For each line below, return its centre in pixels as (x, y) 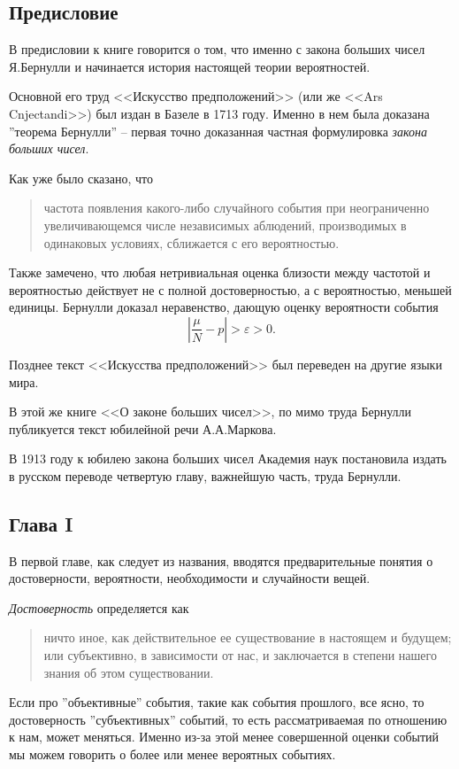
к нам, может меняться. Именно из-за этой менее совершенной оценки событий (224, 737)
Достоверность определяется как (99, 607)
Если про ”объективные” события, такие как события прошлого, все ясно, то (217, 702)
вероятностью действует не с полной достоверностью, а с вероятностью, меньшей (230, 289)
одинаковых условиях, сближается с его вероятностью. (191, 242)
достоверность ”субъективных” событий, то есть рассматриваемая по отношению (228, 719)
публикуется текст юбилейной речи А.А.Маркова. (143, 428)
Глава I (41, 523)
